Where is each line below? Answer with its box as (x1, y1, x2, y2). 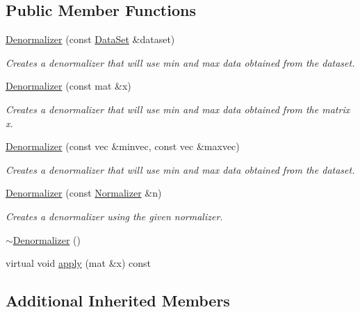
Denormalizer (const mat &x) (6, 79, 131, 93)
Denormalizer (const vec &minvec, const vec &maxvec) (6, 139, 240, 154)
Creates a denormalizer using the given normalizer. (6, 208, 223, 223)
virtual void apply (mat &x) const (6, 256, 151, 270)
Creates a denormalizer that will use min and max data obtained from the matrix (6, 101, 350, 116)
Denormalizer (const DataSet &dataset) (6, 32, 175, 47)
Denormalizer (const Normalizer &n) (6, 186, 162, 200)
